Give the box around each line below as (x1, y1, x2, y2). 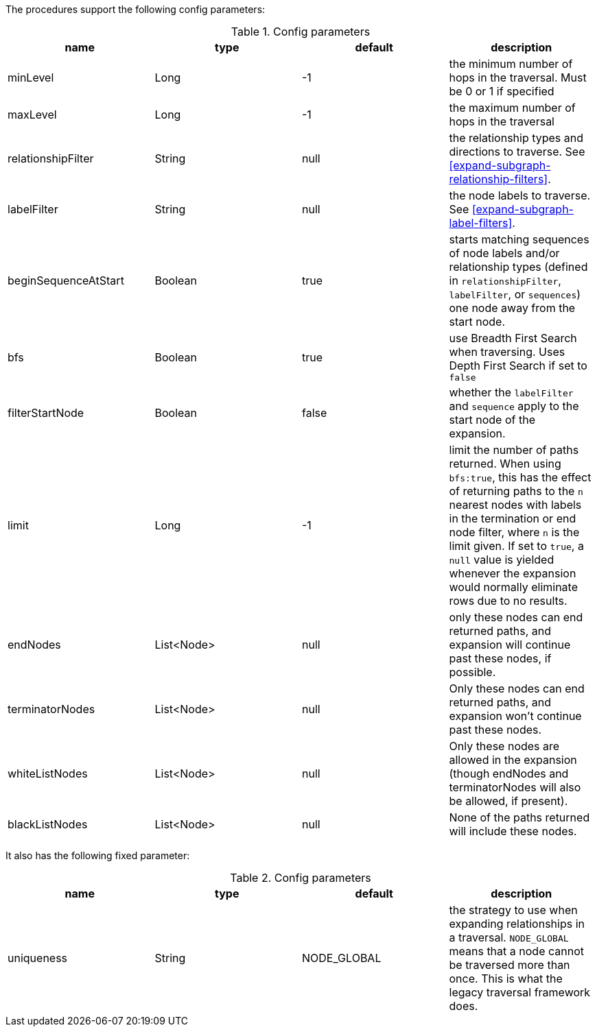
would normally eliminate (449, 580, 578, 594)
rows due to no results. (449, 594, 567, 608)
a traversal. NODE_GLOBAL (449, 931, 569, 944)
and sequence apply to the (449, 399, 579, 413)
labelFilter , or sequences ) (449, 287, 581, 301)
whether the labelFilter (449, 385, 574, 399)
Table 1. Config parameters (231, 25, 371, 38)
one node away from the (449, 301, 576, 315)
